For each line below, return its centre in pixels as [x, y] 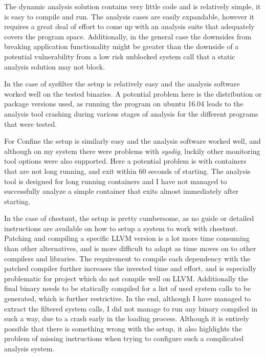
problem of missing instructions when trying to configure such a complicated [124, 338]
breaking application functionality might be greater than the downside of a [121, 46]
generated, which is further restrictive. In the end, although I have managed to [128, 298]
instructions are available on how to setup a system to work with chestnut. [121, 228]
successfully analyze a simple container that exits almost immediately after [121, 191]
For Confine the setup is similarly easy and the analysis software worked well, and [132, 141]
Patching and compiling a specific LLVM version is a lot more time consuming [127, 238]
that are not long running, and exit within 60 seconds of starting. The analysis [127, 171]
